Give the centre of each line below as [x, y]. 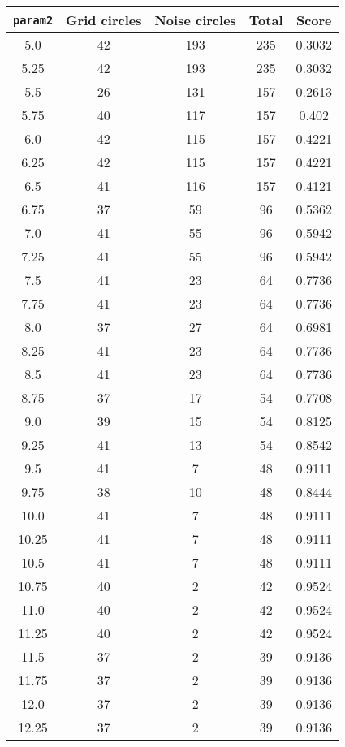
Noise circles [195, 20]
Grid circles [104, 20]
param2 [33, 20]
